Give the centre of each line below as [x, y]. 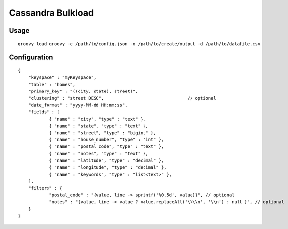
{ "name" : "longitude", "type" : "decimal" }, [108, 167]
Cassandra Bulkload [51, 13]
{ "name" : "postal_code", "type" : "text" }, [107, 147]
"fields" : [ [44, 112]
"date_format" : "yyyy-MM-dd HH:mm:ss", [78, 105]
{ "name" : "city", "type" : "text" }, [97, 119]
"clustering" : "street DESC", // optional [122, 98]
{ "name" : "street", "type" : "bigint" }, [103, 133]
